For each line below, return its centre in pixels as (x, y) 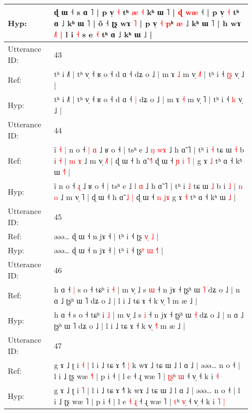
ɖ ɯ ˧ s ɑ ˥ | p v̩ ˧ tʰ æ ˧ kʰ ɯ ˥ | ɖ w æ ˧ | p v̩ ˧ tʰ (147, 12)
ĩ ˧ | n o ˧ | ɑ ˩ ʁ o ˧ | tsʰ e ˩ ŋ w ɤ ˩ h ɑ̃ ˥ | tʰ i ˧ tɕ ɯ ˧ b (149, 149)
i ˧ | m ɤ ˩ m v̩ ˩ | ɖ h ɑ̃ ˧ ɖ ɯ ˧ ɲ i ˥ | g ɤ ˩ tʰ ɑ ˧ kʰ (148, 161)
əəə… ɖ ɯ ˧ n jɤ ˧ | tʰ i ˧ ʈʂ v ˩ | (106, 236)
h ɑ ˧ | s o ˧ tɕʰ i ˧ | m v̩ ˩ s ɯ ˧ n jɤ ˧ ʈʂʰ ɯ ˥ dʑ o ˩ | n (147, 289)
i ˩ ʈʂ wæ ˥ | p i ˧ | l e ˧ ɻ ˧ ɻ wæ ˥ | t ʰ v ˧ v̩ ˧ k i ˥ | (140, 401)
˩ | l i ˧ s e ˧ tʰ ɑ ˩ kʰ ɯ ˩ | (103, 34)
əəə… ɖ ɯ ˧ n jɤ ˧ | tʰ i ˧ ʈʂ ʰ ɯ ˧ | (109, 250)
